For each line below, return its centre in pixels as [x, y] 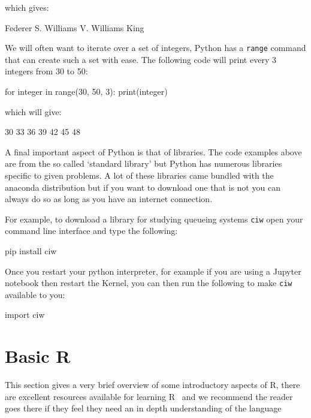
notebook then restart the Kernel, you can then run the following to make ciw [149, 283]
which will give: [33, 111]
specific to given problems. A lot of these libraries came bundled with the [139, 175]
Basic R [38, 356]
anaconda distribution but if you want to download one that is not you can [143, 187]
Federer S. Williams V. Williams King [75, 27]
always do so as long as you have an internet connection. [109, 199]
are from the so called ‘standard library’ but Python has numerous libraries [144, 163]
